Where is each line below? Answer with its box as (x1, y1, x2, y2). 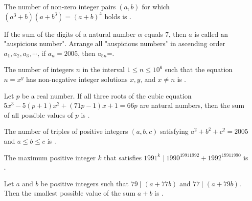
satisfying (160, 126, 188, 136)
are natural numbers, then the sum (139, 100, 245, 110)
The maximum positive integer (4, 152, 96, 162)
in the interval (82, 64, 125, 75)
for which (141, 1, 170, 11)
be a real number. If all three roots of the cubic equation (22, 90, 192, 100)
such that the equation (164, 64, 233, 75)
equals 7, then (144, 28, 186, 39)
